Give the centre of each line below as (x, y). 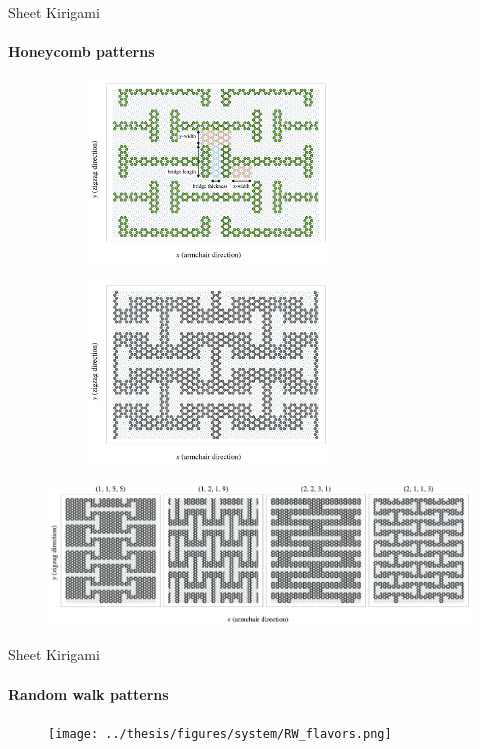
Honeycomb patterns (81, 51)
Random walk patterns (88, 693)
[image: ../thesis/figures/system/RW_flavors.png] (220, 733)
